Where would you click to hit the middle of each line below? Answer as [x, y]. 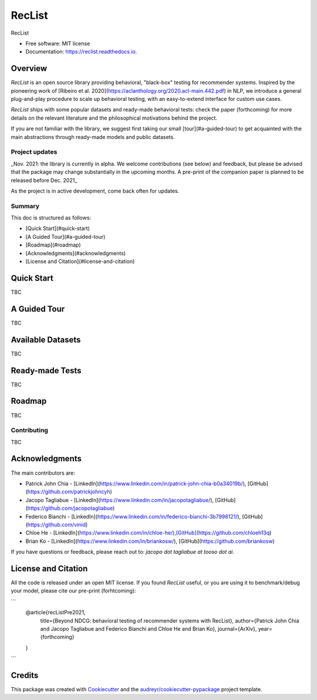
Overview [29, 68]
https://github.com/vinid [57, 525]
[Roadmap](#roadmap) [53, 245]
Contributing [29, 430]
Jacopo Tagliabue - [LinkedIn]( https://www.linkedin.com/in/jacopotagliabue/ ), [120, 500]
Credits [25, 675]
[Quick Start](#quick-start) [58, 228]
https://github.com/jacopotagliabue [70, 508]
